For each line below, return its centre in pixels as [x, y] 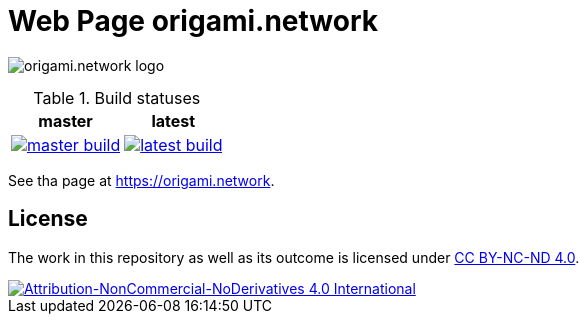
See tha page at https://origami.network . [141, 180]
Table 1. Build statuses [117, 97]
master [65, 120]
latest [173, 120]
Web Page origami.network [193, 21]
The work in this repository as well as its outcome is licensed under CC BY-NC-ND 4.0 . [294, 257]
